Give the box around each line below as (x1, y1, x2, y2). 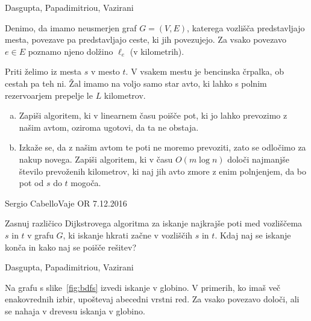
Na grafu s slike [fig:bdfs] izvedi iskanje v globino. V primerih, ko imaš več (5, 281, 281, 293)
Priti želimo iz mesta (5, 65, 82, 78)
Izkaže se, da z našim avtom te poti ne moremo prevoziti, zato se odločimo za (19, 141, 306, 154)
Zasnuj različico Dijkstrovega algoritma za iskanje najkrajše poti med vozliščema (5, 217, 303, 229)
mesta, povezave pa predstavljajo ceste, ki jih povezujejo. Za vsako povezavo (5, 33, 286, 46)
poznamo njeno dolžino (28, 45, 113, 57)
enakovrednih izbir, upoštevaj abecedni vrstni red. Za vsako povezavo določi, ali (5, 293, 300, 305)
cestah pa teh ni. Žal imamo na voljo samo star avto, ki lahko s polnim (5, 76, 267, 89)
